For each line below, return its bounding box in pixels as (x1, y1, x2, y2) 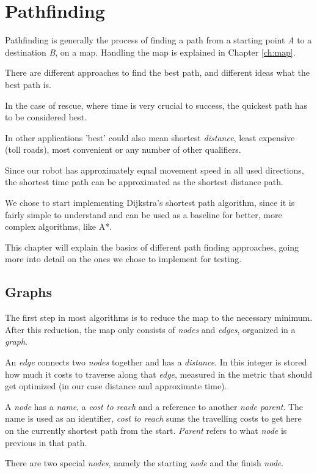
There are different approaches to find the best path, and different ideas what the (5, 66, 310, 79)
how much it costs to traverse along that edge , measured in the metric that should (5, 367, 313, 380)
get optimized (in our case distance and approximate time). (5, 380, 227, 392)
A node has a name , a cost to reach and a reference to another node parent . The (5, 400, 304, 413)
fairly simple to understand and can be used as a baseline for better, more (5, 208, 282, 221)
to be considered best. (5, 111, 87, 123)
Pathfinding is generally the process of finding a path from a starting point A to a (5, 34, 312, 46)
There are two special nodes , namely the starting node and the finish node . (5, 457, 284, 469)
